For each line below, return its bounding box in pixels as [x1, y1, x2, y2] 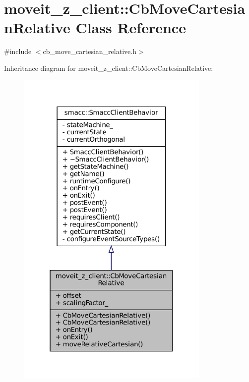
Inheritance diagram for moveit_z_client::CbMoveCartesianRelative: [4, 62, 213, 73]
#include [4, 46, 32, 56]
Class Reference [75, 17, 186, 38]
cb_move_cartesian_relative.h [43, 46, 136, 56]
